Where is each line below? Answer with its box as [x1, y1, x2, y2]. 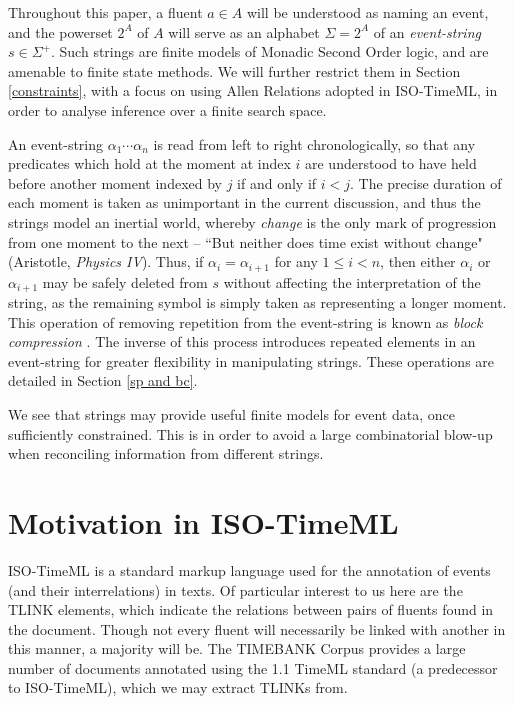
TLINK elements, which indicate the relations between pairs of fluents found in [8, 599, 494, 620]
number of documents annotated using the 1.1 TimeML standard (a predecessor [8, 657, 498, 678]
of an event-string [373, 21, 481, 42]
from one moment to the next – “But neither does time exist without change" [8, 231, 483, 252]
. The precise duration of [350, 172, 502, 193]
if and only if [237, 172, 317, 193]
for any [274, 251, 318, 272]
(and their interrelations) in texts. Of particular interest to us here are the [8, 579, 463, 600]
